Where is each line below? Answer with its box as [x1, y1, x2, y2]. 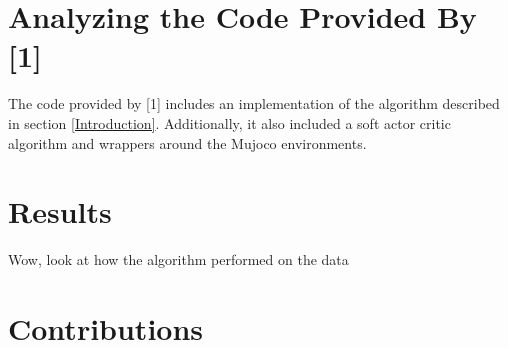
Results [8, 191, 112, 232]
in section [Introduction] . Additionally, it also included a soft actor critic [8, 112, 451, 133]
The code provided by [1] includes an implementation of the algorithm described [8, 93, 500, 114]
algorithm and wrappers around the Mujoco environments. [8, 132, 367, 153]
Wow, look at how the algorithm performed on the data [8, 249, 349, 270]
